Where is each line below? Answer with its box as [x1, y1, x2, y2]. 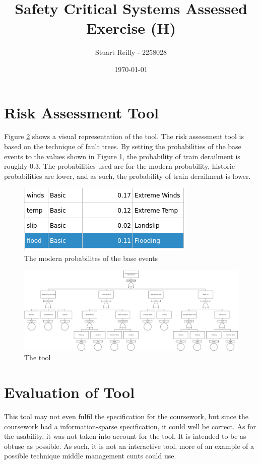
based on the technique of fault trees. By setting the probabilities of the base [4, 141, 241, 152]
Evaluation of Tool [4, 381, 135, 402]
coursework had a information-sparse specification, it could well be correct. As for [4, 421, 256, 431]
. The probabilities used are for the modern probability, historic [38, 161, 235, 171]
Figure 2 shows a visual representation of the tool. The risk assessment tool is [4, 131, 244, 142]
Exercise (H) [86, 18, 176, 38]
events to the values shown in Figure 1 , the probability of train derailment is [4, 151, 240, 161]
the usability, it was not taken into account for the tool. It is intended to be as [4, 431, 246, 441]
